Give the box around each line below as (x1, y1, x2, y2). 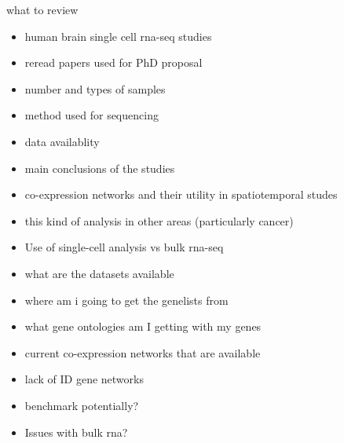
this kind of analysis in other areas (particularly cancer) (24, 212, 294, 229)
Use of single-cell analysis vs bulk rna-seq (24, 239, 224, 255)
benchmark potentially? (24, 397, 139, 413)
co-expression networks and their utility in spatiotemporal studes (24, 186, 338, 203)
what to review (6, 2, 79, 17)
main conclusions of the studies (24, 159, 175, 176)
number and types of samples (24, 80, 166, 97)
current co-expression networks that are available (24, 344, 261, 361)
